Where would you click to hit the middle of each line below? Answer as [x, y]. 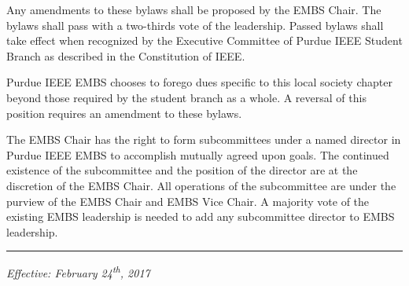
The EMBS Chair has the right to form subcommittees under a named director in [204, 139]
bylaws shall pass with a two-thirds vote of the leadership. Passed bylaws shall [195, 25]
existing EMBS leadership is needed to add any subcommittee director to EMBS [201, 216]
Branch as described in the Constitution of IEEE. [126, 55]
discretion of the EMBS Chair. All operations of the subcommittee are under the [201, 185]
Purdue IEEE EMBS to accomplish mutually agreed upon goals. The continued [198, 154]
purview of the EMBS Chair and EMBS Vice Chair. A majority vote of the [188, 201]
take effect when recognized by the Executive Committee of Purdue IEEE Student [204, 40]
